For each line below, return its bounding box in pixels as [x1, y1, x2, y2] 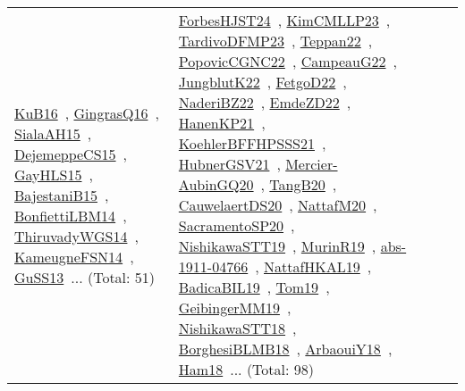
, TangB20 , [260, 174, 337, 195]
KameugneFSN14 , [14, 245, 134, 267]
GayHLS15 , [14, 163, 93, 185]
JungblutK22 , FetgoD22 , [178, 71, 347, 92]
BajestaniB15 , [14, 184, 109, 205]
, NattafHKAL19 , [255, 256, 372, 277]
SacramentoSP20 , [178, 215, 295, 236]
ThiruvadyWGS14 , [14, 225, 139, 246]
